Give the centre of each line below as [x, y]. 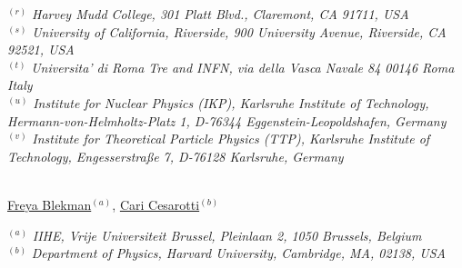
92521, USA [41, 50]
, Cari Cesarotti [156, 204]
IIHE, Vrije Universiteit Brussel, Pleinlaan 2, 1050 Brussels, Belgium [227, 235]
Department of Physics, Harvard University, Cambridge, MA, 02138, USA [238, 253]
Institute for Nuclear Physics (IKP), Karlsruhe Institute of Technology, [231, 102]
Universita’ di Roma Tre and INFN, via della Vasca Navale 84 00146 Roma [243, 67]
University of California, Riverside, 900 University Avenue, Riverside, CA [239, 31]
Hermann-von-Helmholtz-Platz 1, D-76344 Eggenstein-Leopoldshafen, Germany [227, 120]
